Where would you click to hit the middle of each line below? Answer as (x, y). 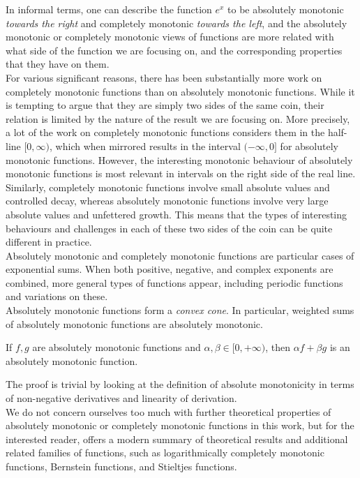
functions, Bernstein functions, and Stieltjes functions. (121, 466)
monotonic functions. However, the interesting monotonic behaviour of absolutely (179, 159)
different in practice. (49, 242)
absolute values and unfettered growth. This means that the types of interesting (177, 214)
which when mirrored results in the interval (148, 145)
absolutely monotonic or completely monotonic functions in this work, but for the (180, 425)
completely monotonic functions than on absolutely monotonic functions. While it (180, 91)
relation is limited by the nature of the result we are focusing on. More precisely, (178, 118)
